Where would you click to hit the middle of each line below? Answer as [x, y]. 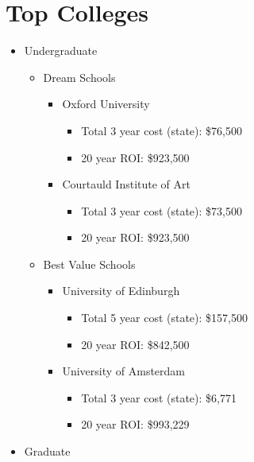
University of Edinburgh [121, 291]
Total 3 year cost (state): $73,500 [162, 210]
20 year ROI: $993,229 [135, 424]
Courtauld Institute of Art [126, 184]
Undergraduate [61, 50]
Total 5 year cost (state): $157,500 [164, 318]
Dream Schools [79, 77]
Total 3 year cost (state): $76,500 [162, 130]
